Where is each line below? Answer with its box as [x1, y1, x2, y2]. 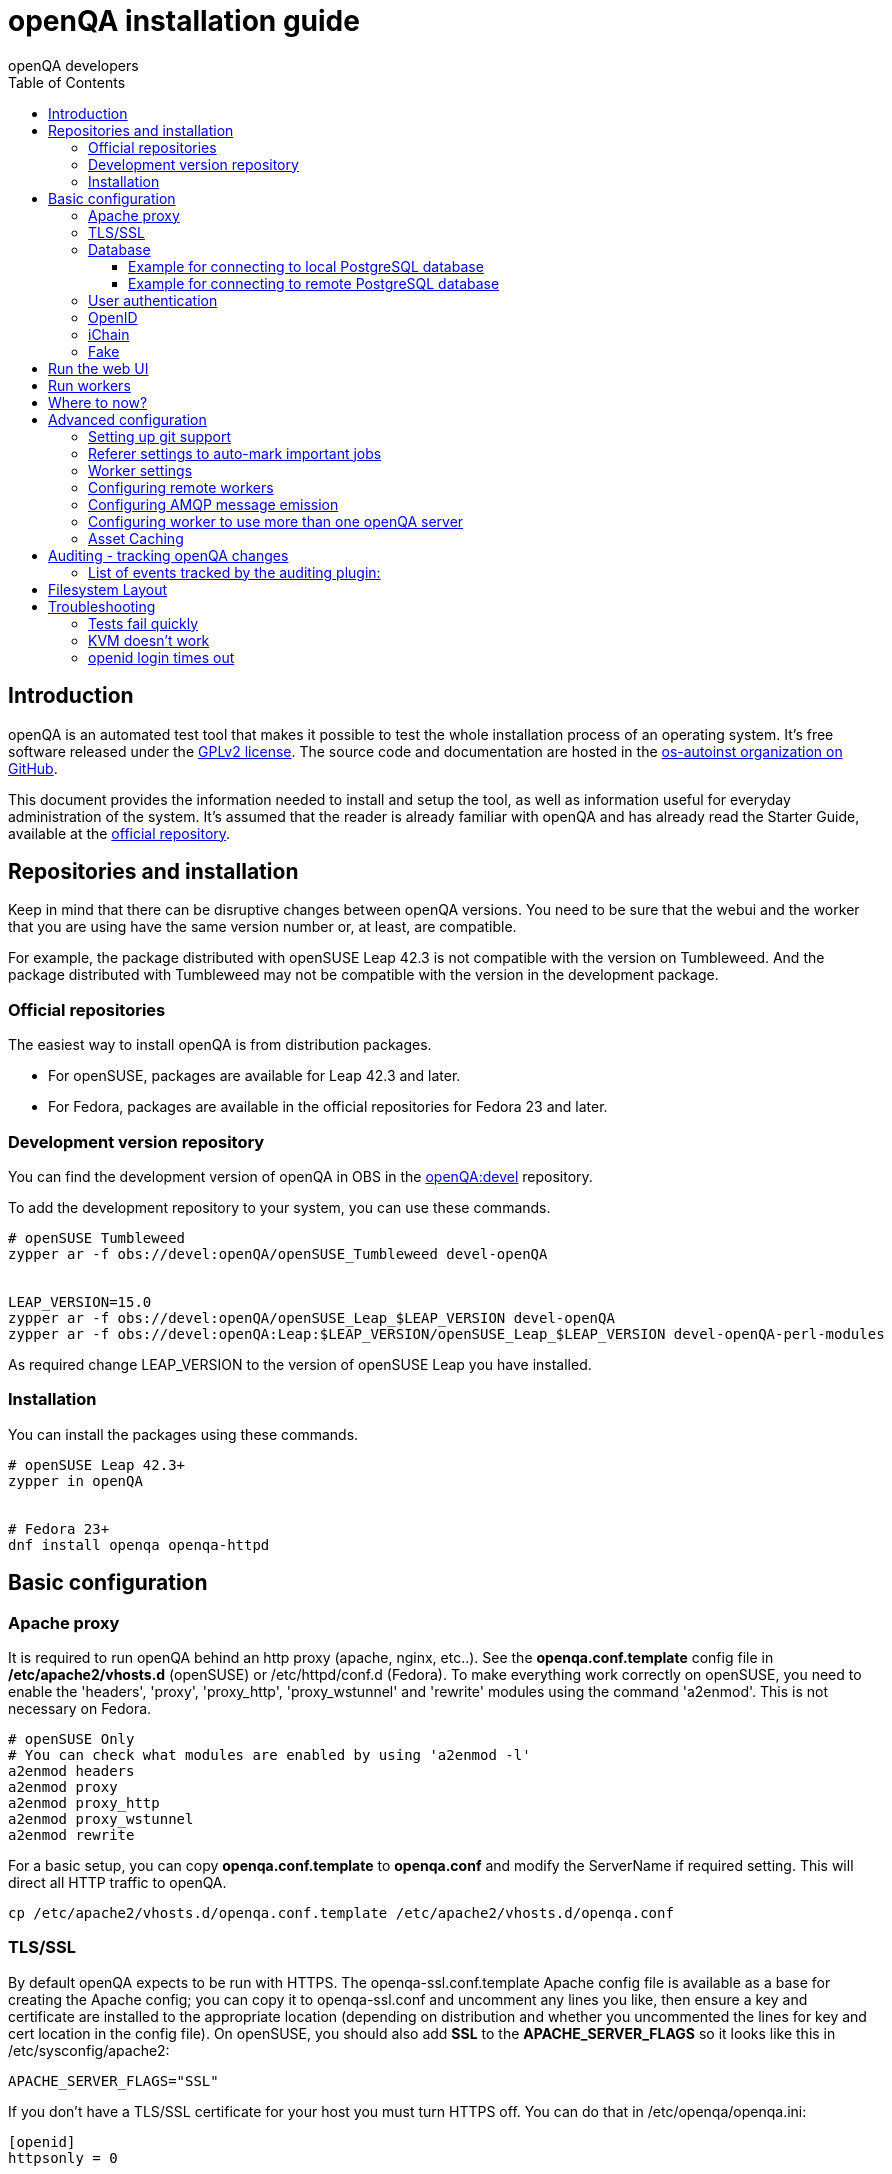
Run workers [48, 376, 131, 394]
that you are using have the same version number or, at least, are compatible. [8, 918, 517, 936]
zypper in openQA [8, 1472, 143, 1489]
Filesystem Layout [48, 580, 168, 598]
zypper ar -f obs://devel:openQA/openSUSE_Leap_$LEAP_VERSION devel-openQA [8, 1309, 615, 1326]
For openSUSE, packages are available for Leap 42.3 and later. [48, 1067, 461, 1085]
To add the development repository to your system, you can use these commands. [8, 1198, 551, 1216]
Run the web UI [48, 359, 149, 377]
